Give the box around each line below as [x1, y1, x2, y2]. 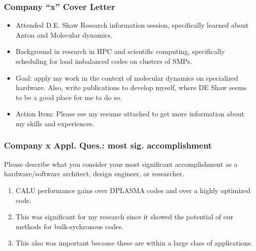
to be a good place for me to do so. [15, 92, 122, 102]
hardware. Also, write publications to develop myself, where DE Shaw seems [15, 82, 247, 93]
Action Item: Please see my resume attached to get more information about [15, 108, 245, 119]
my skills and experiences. [15, 118, 94, 128]
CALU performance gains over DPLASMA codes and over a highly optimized [15, 185, 251, 195]
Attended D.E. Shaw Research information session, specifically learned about [15, 20, 249, 30]
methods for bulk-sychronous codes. [15, 221, 124, 231]
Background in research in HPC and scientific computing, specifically [15, 46, 225, 56]
